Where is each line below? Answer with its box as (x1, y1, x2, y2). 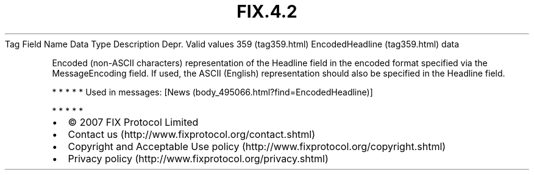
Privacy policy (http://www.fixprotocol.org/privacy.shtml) (68, 152, 329, 165)
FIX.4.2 (237, 1, 297, 22)
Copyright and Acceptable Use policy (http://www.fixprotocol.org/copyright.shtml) (68, 140, 446, 153)
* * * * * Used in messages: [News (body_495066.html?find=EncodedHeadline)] (52, 86, 373, 97)
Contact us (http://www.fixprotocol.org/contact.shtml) (68, 128, 316, 140)
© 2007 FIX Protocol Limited (68, 115, 199, 128)
